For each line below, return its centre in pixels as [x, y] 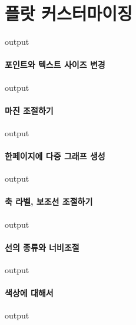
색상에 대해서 [29, 293]
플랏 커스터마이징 [69, 13]
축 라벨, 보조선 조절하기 [49, 201]
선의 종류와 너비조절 [42, 247]
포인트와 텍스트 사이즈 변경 [55, 65]
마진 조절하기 [29, 110]
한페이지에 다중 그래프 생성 [55, 156]
